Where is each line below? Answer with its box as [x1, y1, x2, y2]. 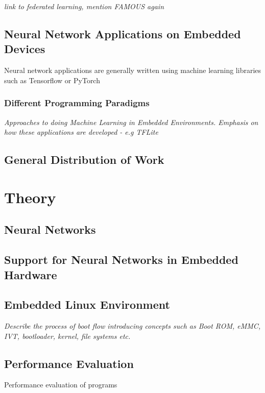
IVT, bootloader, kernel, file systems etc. [4, 330, 131, 341]
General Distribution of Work [4, 152, 164, 167]
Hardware [4, 266, 57, 282]
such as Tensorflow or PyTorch [4, 75, 100, 85]
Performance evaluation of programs [4, 379, 117, 390]
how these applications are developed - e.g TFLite [4, 127, 158, 137]
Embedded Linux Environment [4, 297, 170, 312]
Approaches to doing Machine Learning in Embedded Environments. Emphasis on [4, 116, 258, 127]
